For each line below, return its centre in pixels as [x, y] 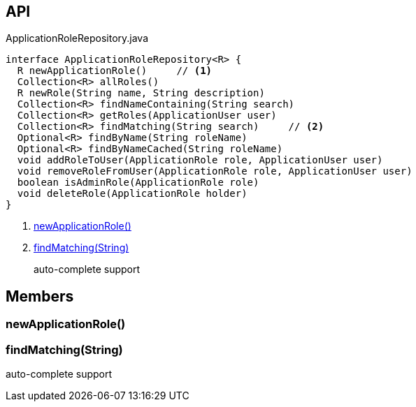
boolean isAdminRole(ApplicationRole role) [138, 183]
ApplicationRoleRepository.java [77, 38]
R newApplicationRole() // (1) [115, 71]
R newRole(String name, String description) [141, 93]
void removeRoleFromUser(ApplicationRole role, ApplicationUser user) [215, 171]
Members [40, 296]
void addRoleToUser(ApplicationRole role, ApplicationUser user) [200, 160]
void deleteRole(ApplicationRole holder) [132, 194]
